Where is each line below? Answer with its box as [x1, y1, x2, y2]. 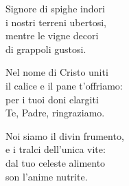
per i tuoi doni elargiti [5, 92, 99, 106]
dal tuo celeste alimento [5, 155, 106, 169]
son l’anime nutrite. [5, 169, 88, 183]
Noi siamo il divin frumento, [5, 128, 124, 143]
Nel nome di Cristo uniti [5, 65, 108, 79]
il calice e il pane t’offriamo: [5, 78, 123, 92]
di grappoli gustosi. [5, 41, 86, 56]
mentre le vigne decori [5, 28, 99, 43]
